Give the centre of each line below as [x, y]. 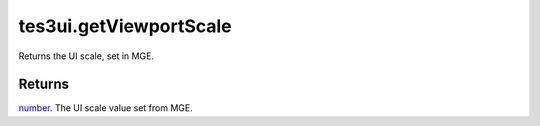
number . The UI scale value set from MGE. [106, 108]
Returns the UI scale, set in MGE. [86, 56]
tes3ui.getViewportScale [125, 26]
